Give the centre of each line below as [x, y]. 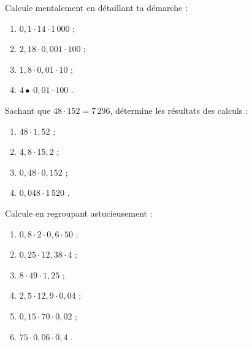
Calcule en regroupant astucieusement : [79, 213]
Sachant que [28, 110]
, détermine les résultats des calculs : [179, 110]
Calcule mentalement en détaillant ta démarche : [96, 7]
